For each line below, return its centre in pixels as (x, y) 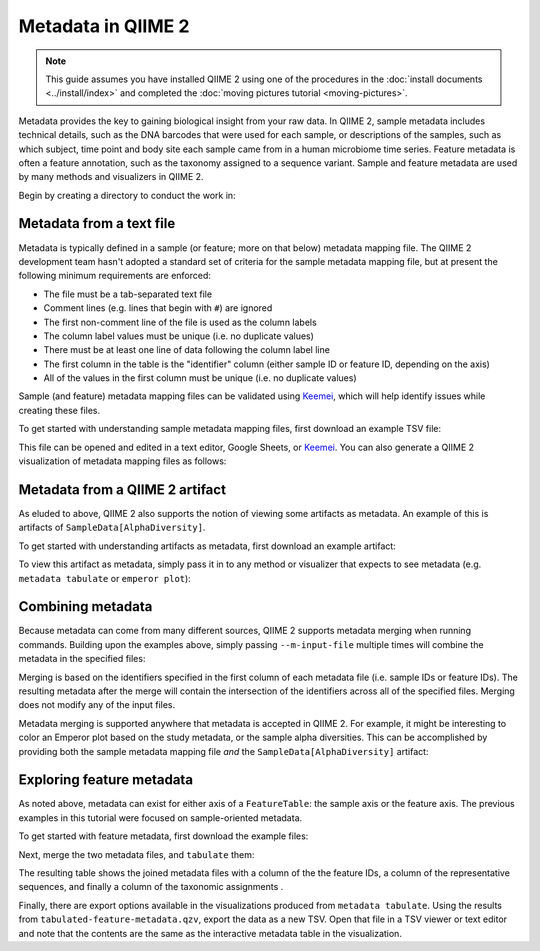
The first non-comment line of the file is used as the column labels (180, 322)
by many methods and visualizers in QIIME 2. (111, 177)
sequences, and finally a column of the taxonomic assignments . (151, 887)
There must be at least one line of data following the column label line (186, 350)
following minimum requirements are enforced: (115, 276)
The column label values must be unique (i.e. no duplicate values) (179, 336)
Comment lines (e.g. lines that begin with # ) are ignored (158, 308)
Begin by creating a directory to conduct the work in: (127, 195)
